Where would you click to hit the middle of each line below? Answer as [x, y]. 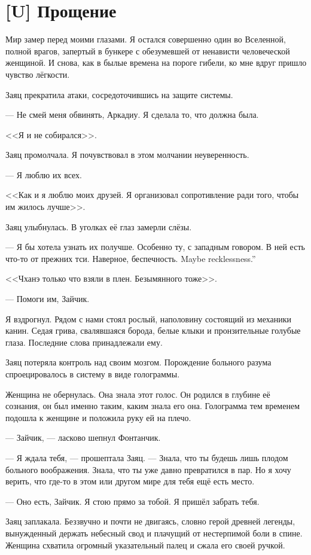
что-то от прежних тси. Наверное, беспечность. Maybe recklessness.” [131, 258]
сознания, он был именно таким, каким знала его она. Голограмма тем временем [153, 406]
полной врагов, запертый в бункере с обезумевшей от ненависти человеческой [148, 51]
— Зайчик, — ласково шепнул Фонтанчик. [83, 437]
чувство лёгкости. [38, 74]
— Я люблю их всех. [44, 174]
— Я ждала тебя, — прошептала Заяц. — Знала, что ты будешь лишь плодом [147, 457]
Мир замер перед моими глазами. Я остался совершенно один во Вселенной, [146, 39]
